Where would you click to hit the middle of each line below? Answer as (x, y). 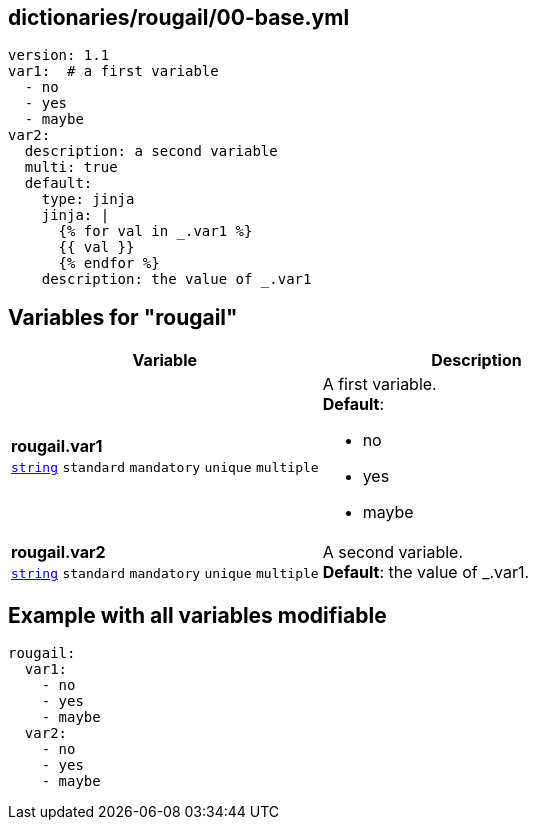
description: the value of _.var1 (176, 279)
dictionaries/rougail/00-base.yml (179, 17)
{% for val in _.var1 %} (155, 231)
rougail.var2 (58, 552)
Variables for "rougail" (123, 317)
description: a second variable (151, 151)
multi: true (71, 167)
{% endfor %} (109, 263)
